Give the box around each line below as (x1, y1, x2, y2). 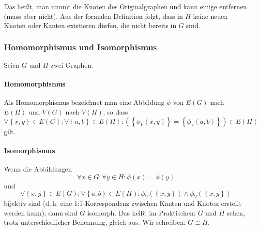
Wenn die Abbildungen (4, 163, 72, 173)
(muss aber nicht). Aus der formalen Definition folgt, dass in (4, 11, 183, 21)
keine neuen (193, 11, 228, 21)
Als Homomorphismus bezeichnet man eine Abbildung (4, 97, 165, 107)
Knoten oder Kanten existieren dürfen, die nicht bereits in (4, 20, 177, 30)
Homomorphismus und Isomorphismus (4, 41, 157, 53)
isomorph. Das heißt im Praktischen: (87, 207, 196, 217)
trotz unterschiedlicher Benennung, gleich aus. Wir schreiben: (4, 217, 186, 227)
